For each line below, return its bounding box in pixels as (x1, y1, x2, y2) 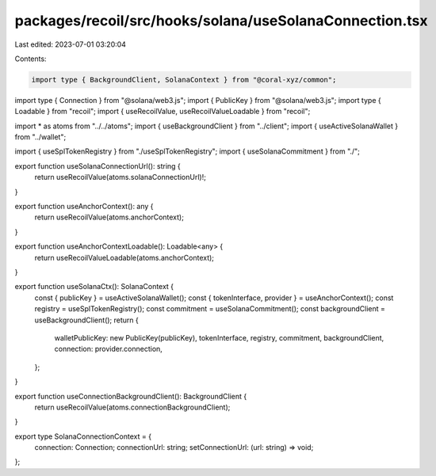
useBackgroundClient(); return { (34, 315, 139, 325)
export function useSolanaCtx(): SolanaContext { (14, 282, 174, 291)
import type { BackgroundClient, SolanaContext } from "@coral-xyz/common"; (31, 75, 337, 84)
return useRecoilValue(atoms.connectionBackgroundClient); (34, 402, 231, 412)
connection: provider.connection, (54, 345, 163, 354)
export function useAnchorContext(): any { (14, 202, 154, 211)
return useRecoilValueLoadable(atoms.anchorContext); (34, 253, 214, 262)
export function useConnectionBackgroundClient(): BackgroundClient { (14, 391, 247, 401)
